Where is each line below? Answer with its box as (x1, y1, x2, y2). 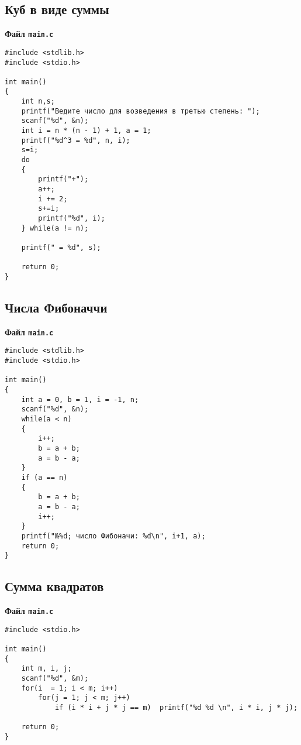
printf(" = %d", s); (21, 243, 101, 252)
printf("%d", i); (38, 214, 105, 223)
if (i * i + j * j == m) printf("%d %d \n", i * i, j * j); (54, 703, 298, 712)
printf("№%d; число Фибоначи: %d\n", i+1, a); (21, 531, 206, 540)
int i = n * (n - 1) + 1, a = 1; (21, 126, 151, 135)
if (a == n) (21, 473, 68, 482)
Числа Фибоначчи (5, 298, 108, 316)
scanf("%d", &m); (21, 674, 89, 683)
